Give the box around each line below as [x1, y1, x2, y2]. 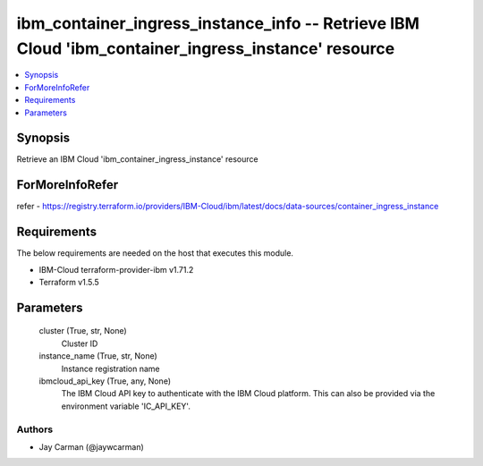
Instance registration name [61, 363, 160, 374]
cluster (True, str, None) [38, 326, 127, 336]
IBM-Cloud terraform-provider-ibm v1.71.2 [38, 264, 194, 275]
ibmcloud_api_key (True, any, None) [38, 376, 172, 386]
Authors [16, 423, 54, 436]
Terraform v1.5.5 [38, 277, 100, 288]
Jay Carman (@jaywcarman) [38, 441, 145, 452]
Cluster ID [61, 338, 98, 349]
